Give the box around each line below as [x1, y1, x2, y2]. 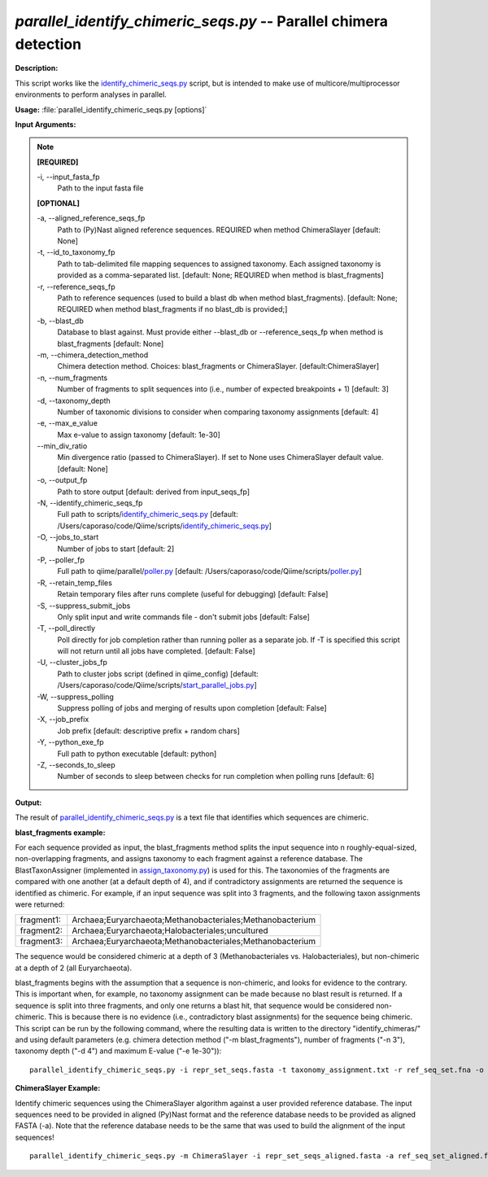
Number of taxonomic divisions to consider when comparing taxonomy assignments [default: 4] [57, 407, 379, 417]
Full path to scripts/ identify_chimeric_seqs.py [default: [57, 510, 239, 519]
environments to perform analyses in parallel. [15, 90, 167, 99]
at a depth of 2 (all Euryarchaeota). [15, 963, 133, 973]
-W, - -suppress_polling [37, 692, 114, 702]
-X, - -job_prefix [37, 715, 89, 724]
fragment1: [20, 914, 61, 925]
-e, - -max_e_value [37, 418, 98, 428]
